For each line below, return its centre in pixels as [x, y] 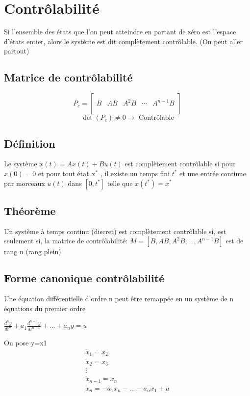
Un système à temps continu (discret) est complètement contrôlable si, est [115, 231]
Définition [30, 143]
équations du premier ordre [45, 308]
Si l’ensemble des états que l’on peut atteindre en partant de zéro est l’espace [120, 32]
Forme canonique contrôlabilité [84, 278]
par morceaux [25, 183]
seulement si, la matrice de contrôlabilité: [66, 241]
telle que [120, 183]
